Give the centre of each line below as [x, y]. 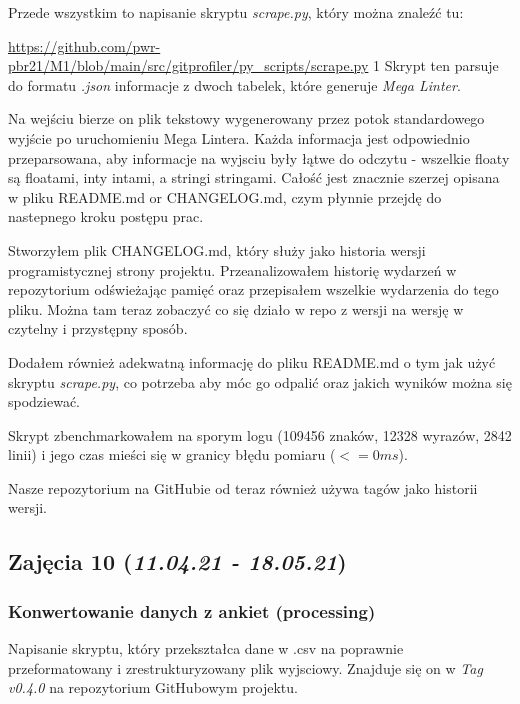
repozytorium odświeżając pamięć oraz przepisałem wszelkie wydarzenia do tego [253, 289]
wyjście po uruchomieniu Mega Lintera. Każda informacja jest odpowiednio [239, 137]
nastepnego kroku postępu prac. [106, 216]
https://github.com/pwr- [84, 45]
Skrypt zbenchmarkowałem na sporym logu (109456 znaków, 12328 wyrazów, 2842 [260, 434]
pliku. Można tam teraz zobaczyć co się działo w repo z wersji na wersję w [236, 308]
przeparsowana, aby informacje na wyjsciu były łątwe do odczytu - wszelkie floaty [259, 157]
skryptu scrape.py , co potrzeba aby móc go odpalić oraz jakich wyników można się [260, 381]
